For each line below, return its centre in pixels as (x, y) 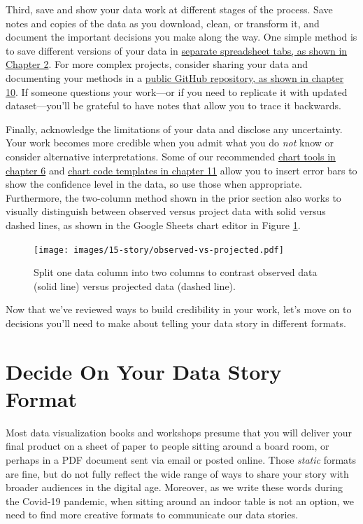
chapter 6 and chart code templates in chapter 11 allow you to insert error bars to (181, 170)
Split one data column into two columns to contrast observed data (176, 272)
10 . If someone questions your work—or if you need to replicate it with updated (177, 91)
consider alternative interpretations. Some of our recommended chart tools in (171, 156)
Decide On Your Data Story (144, 371)
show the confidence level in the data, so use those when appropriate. (154, 184)
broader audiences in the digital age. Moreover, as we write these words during (175, 487)
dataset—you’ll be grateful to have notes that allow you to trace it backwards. (173, 105)
